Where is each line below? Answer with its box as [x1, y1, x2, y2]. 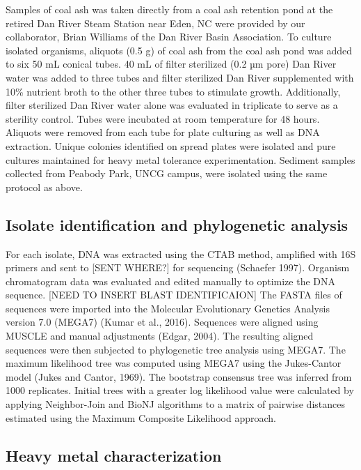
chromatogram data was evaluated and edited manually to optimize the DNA [6, 273, 335, 288]
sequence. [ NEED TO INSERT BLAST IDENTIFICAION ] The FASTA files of [6, 287, 342, 302]
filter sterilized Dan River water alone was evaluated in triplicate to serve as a [6, 98, 338, 112]
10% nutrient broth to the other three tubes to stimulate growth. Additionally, [6, 84, 341, 98]
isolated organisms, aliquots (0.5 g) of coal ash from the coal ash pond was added [6, 43, 352, 57]
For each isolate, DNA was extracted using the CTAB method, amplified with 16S [6, 246, 356, 261]
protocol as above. [6, 179, 83, 194]
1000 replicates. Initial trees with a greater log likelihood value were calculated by [6, 383, 354, 397]
